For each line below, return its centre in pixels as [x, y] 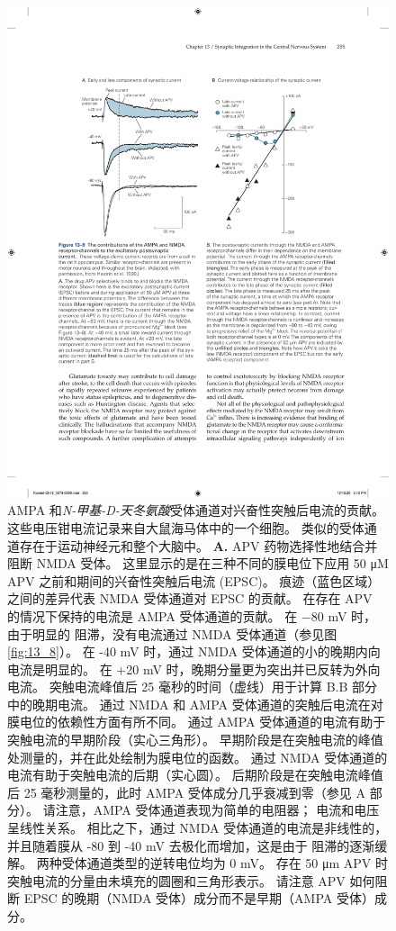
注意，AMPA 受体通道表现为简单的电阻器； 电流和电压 [217, 810]
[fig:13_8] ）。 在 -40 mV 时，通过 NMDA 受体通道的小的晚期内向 [194, 651]
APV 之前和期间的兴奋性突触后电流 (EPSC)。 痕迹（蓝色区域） [194, 580]
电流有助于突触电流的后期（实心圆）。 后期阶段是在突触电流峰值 [195, 775]
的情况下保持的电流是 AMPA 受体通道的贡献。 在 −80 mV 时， [192, 615]
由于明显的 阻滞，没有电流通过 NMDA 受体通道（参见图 [172, 633]
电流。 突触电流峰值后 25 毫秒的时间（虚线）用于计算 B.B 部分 [193, 687]
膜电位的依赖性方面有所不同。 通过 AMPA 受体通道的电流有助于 [197, 722]
